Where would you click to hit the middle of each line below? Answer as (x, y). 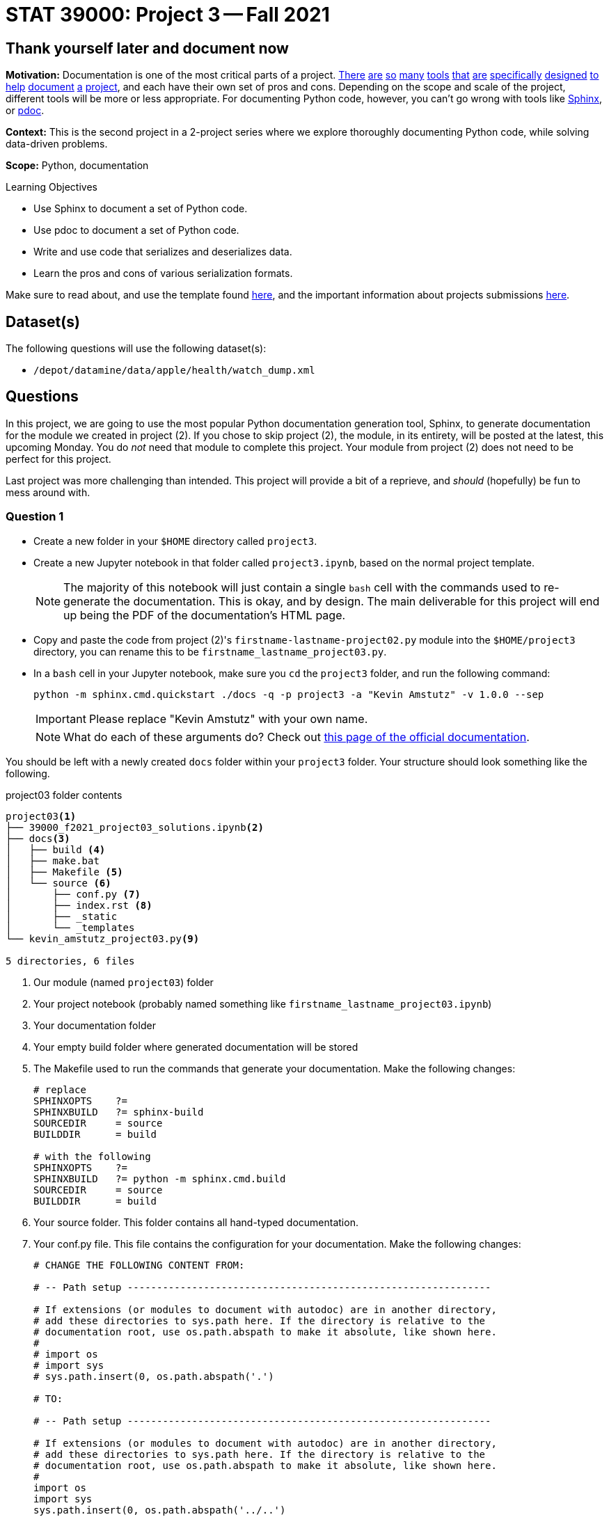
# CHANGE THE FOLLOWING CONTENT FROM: (139, 1265)
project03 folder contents (64, 795)
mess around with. (48, 492)
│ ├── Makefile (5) (64, 872)
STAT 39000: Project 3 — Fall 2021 (168, 15)
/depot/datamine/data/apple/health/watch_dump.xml (174, 371)
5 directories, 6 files (70, 961)
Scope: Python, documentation (77, 166)
